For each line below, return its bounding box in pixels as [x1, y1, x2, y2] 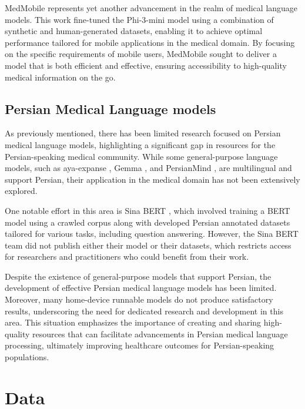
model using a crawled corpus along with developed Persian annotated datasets [5, 216, 290, 228]
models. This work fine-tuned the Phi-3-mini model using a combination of [5, 13, 274, 25]
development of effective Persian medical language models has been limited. [5, 281, 277, 294]
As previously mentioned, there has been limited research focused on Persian [5, 127, 281, 139]
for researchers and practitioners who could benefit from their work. [5, 250, 249, 263]
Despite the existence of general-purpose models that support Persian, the [5, 270, 272, 282]
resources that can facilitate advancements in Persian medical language [32, 327, 288, 340]
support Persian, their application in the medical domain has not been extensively [5, 173, 300, 185]
